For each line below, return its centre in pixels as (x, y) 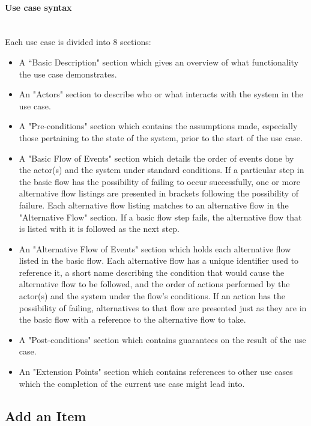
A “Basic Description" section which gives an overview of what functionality (159, 62)
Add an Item (46, 415)
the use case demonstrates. (68, 74)
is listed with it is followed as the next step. (99, 229)
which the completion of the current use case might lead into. (132, 383)
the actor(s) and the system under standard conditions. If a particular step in (162, 170)
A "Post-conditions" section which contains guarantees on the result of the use (162, 339)
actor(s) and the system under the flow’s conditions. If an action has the (152, 296)
